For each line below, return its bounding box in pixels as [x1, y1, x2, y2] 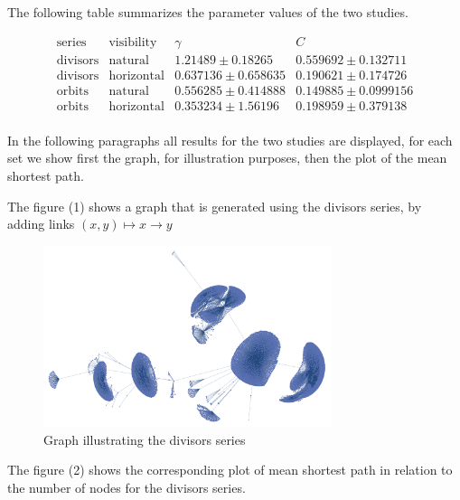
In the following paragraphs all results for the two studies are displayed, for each [7, 130, 453, 149]
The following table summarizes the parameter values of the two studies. [7, 3, 408, 21]
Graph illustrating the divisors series [43, 429, 246, 448]
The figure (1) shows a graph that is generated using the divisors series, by [7, 196, 422, 215]
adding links [7, 214, 75, 233]
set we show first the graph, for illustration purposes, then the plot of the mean [7, 148, 447, 167]
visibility [108, 35, 157, 49]
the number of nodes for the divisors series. [7, 478, 246, 497]
